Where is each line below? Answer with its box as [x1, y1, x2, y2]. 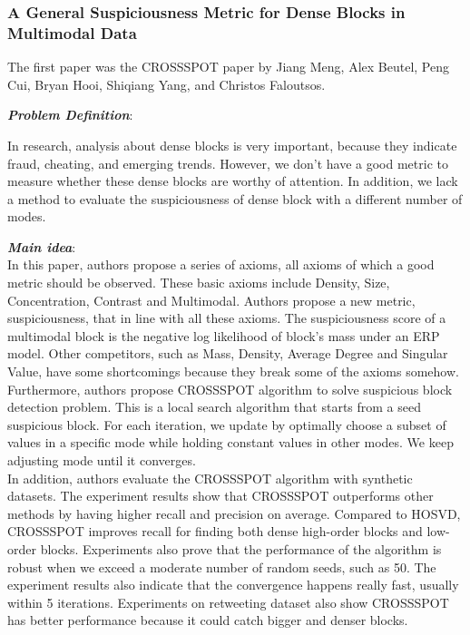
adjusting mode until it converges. [7, 451, 196, 470]
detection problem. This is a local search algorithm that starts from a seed [7, 397, 422, 416]
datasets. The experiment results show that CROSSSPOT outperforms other [7, 486, 434, 505]
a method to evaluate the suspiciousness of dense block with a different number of [7, 189, 463, 208]
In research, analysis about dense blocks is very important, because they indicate [7, 135, 457, 154]
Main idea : [7, 237, 76, 256]
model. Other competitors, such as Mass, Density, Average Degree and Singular [7, 344, 448, 363]
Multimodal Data [7, 21, 137, 44]
